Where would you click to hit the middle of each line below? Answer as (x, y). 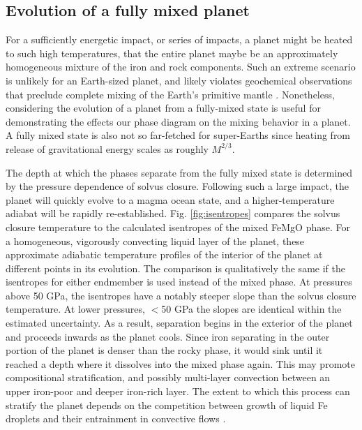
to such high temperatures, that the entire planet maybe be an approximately (172, 53)
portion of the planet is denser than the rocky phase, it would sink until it (164, 350)
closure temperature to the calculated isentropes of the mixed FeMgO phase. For (178, 227)
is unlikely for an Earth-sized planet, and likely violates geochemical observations (179, 80)
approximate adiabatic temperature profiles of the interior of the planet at (164, 254)
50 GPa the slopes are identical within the (251, 309)
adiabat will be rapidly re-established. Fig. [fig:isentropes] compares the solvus (173, 213)
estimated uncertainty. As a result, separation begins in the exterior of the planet (179, 323)
